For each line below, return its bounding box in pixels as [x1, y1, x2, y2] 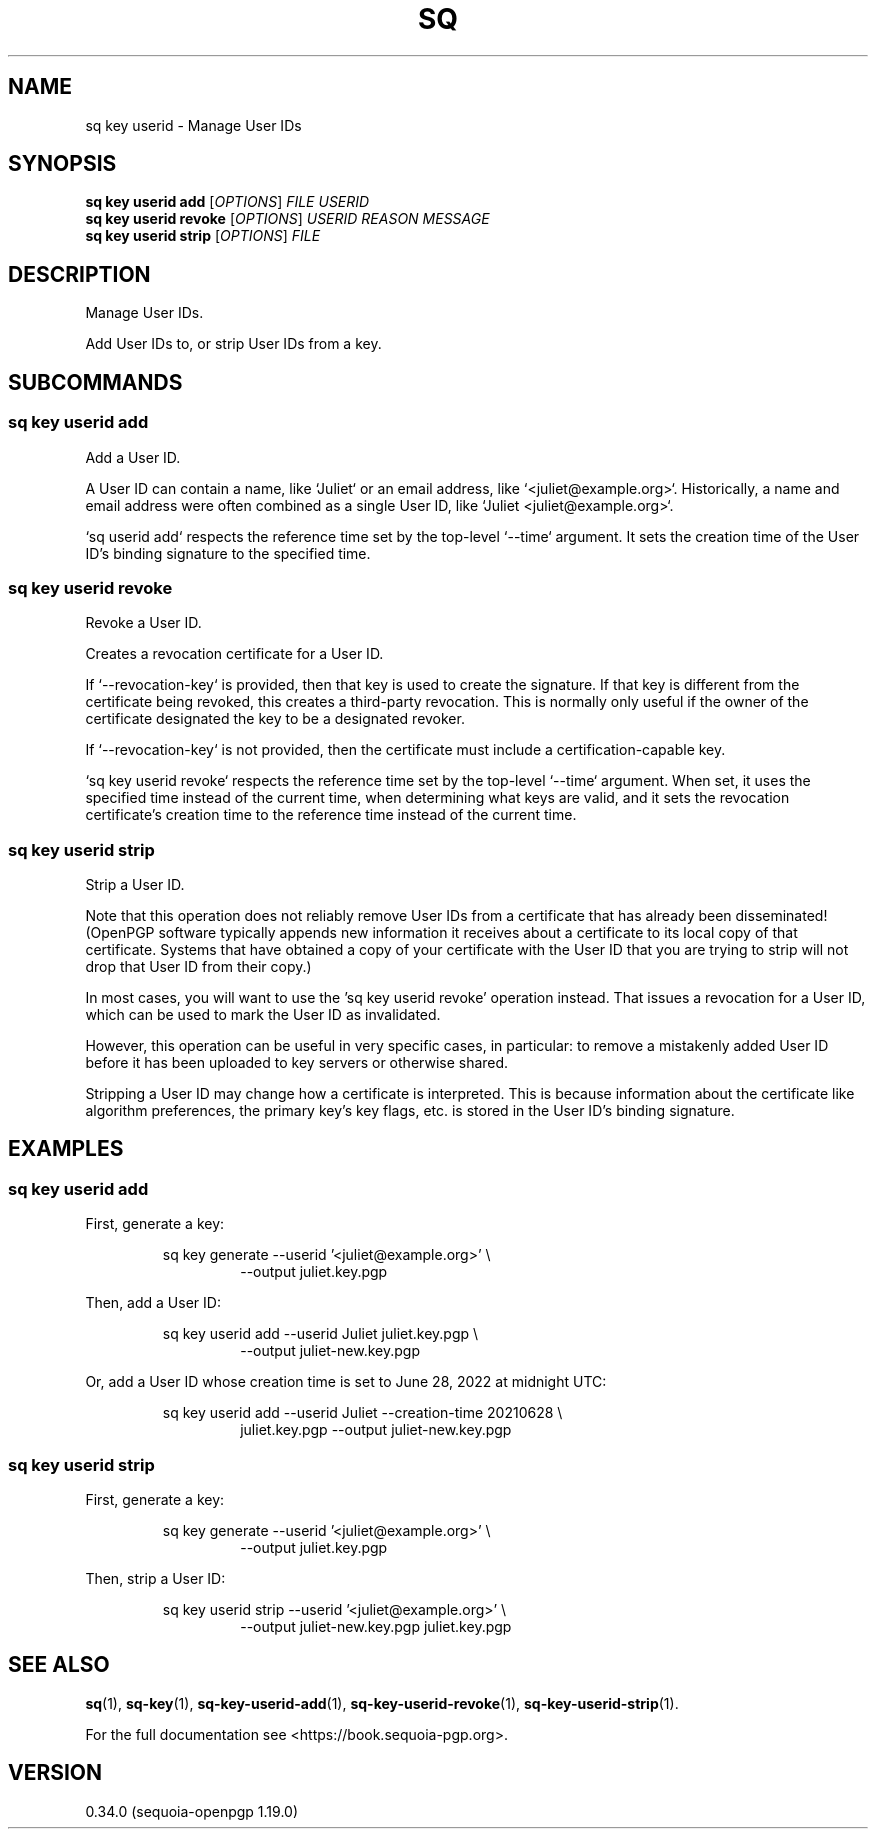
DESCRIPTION [8, 261, 151, 287]
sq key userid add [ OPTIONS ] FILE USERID [85, 193, 370, 211]
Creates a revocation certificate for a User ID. [85, 645, 384, 663]
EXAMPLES [8, 1136, 124, 1162]
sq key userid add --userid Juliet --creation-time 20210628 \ [162, 1404, 563, 1422]
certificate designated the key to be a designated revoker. [85, 710, 465, 728]
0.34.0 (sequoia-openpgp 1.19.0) [85, 1802, 299, 1820]
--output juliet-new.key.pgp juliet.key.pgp [240, 1617, 512, 1635]
